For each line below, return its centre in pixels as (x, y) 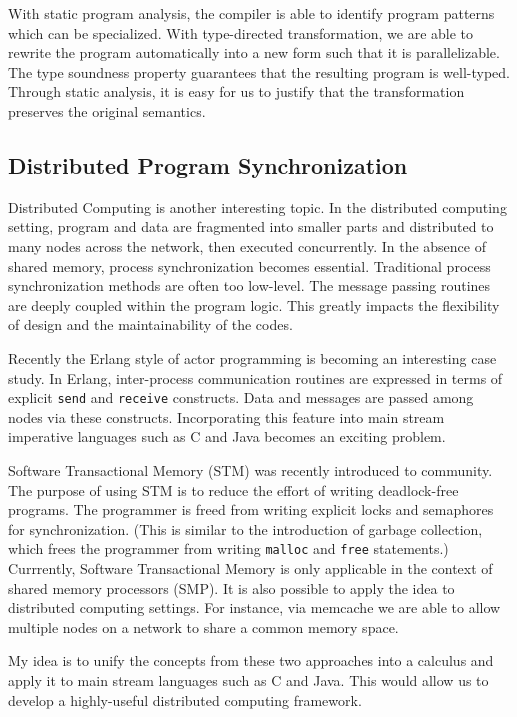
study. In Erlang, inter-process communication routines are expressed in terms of (255, 377)
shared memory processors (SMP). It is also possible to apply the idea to (231, 587)
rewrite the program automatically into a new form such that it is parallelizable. (254, 52)
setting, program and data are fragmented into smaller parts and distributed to (251, 226)
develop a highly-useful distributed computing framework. (185, 699)
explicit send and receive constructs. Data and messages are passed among (241, 397)
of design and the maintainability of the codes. (150, 324)
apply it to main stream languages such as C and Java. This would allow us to (248, 679)
